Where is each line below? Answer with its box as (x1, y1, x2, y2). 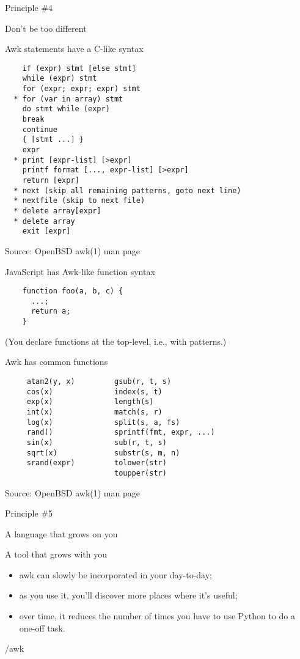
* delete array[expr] (13, 206, 101, 215)
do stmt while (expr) (22, 105, 110, 114)
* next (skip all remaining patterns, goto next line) (13, 186, 241, 195)
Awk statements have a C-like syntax (5, 42, 144, 55)
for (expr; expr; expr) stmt (22, 84, 141, 94)
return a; (31, 307, 71, 316)
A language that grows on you (5, 527, 118, 540)
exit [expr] (22, 227, 71, 236)
